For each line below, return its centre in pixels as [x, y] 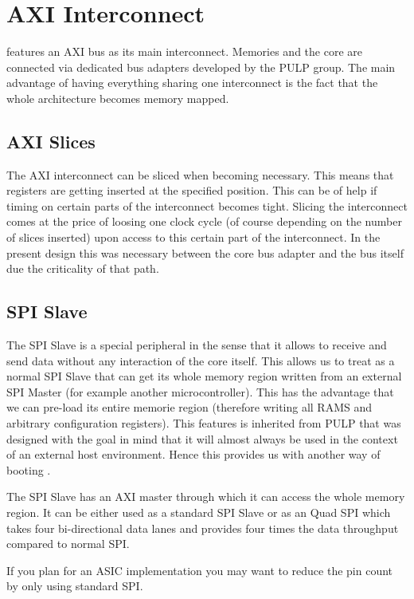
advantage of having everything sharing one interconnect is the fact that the [192, 83]
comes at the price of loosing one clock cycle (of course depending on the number [204, 221]
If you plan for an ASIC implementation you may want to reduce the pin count [200, 570]
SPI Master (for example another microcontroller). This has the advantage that [200, 391]
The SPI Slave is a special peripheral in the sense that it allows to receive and [197, 345]
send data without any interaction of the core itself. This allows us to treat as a [201, 360]
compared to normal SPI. [68, 544]
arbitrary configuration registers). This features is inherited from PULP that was [204, 423]
